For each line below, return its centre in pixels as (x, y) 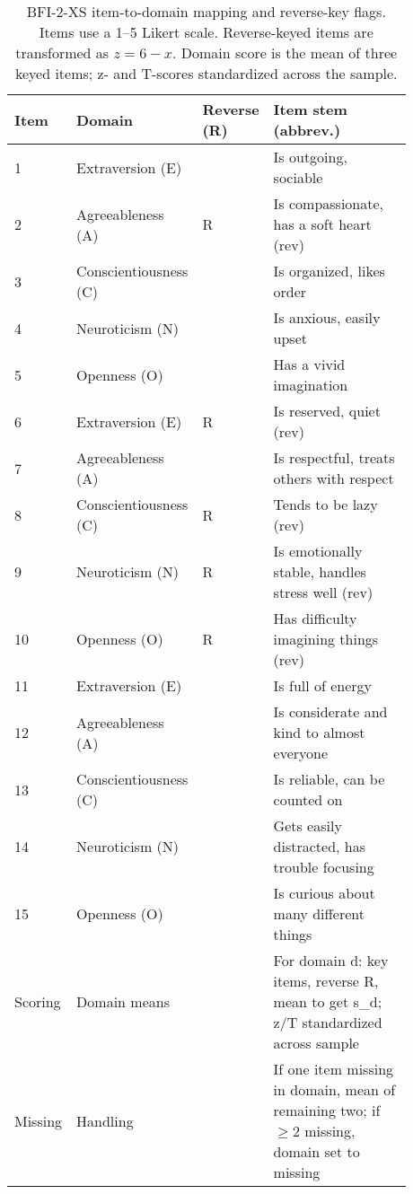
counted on (308, 799)
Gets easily (308, 825)
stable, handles (320, 571)
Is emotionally (318, 551)
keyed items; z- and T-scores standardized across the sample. (206, 73)
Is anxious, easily (327, 317)
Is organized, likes (329, 271)
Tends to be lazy (325, 504)
